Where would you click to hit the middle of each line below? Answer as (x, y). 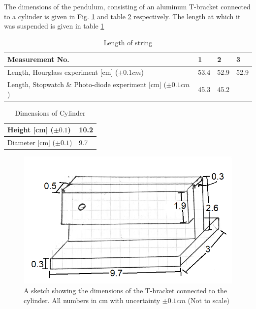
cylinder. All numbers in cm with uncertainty (92, 300)
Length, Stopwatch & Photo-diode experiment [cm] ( (87, 84)
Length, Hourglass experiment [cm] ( (63, 72)
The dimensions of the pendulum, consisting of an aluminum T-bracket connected (127, 6)
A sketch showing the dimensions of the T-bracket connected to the (125, 290)
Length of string (128, 42)
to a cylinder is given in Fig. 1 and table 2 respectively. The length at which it (122, 16)
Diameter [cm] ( (32, 142)
